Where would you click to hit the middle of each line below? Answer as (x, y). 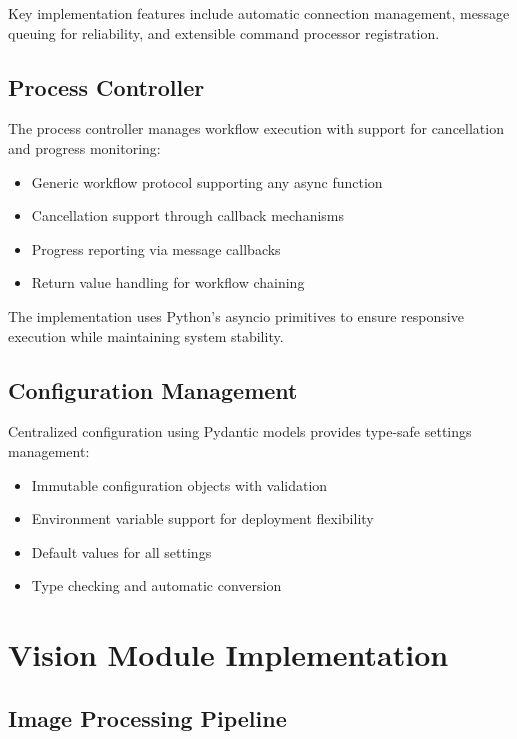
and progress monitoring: (84, 147)
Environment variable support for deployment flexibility (202, 518)
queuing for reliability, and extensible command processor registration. (224, 32)
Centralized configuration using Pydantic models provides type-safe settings (240, 431)
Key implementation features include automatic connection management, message (259, 13)
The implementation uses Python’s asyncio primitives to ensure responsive (236, 315)
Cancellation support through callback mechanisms (188, 215)
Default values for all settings (121, 551)
